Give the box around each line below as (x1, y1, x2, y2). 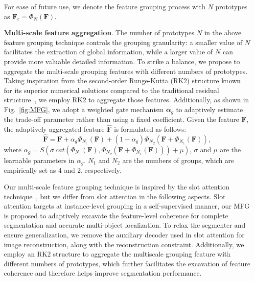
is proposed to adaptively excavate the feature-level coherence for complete (4, 210, 228, 220)
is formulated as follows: (114, 124, 186, 134)
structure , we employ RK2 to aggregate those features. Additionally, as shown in (4, 94, 249, 105)
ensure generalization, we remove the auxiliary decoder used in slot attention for (4, 230, 245, 240)
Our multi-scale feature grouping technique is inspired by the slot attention (4, 182, 230, 192)
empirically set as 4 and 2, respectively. (4, 165, 121, 175)
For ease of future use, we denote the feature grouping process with (4, 1, 206, 11)
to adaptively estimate (176, 104, 243, 114)
